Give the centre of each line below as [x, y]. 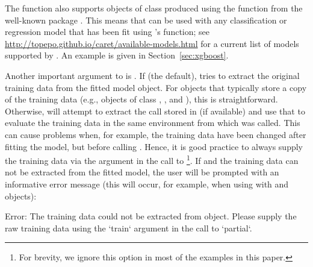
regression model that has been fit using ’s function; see [107, 32]
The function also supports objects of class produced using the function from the [154, 8]
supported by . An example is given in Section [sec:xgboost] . [117, 55]
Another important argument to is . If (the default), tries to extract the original [152, 75]
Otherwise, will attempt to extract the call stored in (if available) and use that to [155, 111]
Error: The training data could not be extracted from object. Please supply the [151, 216]
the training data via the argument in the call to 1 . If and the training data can [152, 159]
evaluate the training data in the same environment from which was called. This [153, 123]
